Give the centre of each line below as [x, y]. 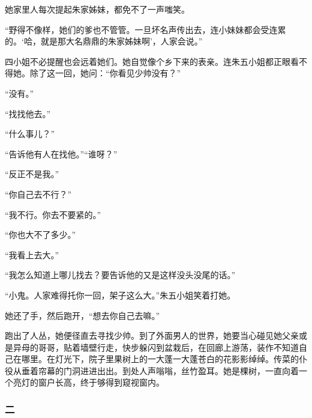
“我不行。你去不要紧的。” [53, 214]
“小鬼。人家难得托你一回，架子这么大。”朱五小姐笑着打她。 [120, 295]
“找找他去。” [28, 113]
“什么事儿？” [30, 134]
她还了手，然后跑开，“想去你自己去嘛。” [82, 315]
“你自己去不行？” [38, 194]
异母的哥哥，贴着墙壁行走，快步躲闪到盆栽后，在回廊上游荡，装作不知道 [156, 347]
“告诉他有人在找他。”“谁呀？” [61, 153]
